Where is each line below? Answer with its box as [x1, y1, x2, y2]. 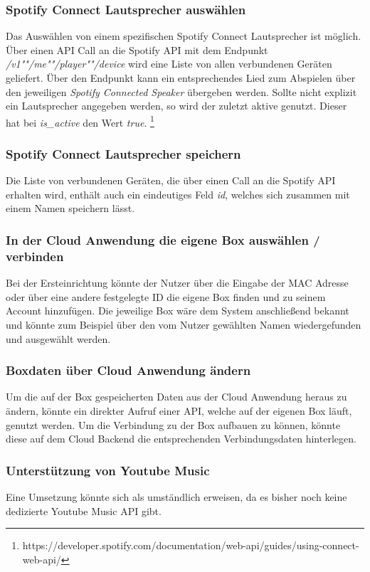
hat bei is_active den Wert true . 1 [6, 112, 154, 129]
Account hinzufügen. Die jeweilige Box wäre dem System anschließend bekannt [6, 303, 349, 318]
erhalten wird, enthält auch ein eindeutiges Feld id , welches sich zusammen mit [6, 186, 350, 201]
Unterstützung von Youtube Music [6, 461, 210, 479]
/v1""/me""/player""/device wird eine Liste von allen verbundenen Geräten [6, 56, 332, 71]
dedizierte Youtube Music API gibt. [6, 503, 162, 518]
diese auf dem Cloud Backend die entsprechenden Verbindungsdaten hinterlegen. [6, 431, 356, 446]
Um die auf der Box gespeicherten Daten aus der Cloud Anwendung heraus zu [6, 389, 347, 404]
